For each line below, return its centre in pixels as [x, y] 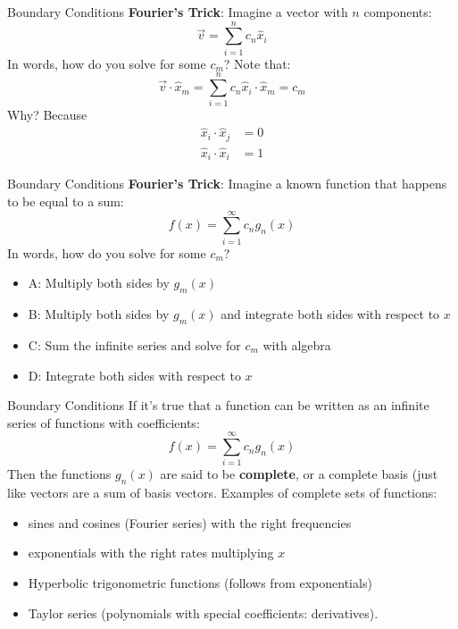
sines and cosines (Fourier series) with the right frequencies [190, 522]
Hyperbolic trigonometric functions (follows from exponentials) [200, 583]
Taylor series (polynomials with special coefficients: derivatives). [203, 612]
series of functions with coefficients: [104, 422]
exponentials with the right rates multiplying [151, 553]
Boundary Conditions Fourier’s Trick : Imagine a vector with [178, 12]
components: [398, 12]
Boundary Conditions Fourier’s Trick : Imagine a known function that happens [227, 184]
